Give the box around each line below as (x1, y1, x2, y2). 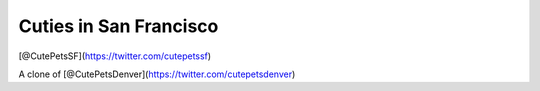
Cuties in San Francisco (18, 15, 219, 37)
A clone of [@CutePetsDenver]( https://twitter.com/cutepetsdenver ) (18, 68, 296, 80)
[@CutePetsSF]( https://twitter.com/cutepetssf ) (18, 50, 212, 62)
